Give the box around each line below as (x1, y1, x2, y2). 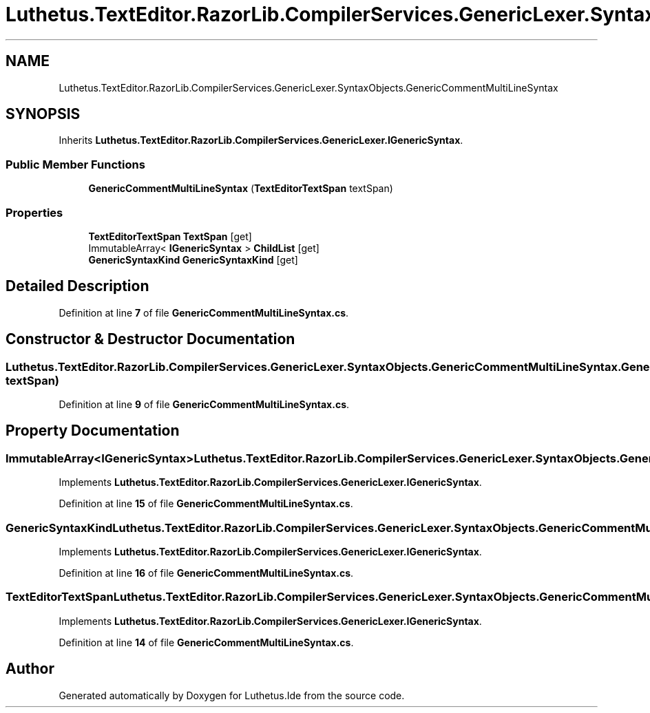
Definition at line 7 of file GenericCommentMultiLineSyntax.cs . (59, 306, 349, 319)
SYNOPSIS (6, 105, 81, 123)
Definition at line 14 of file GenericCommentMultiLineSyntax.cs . (59, 636, 354, 648)
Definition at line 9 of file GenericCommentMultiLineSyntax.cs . (59, 398, 350, 410)
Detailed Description (6, 277, 149, 295)
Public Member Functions (6, 157, 145, 171)
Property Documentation (6, 422, 180, 440)
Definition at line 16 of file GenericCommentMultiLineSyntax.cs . (59, 566, 354, 579)
